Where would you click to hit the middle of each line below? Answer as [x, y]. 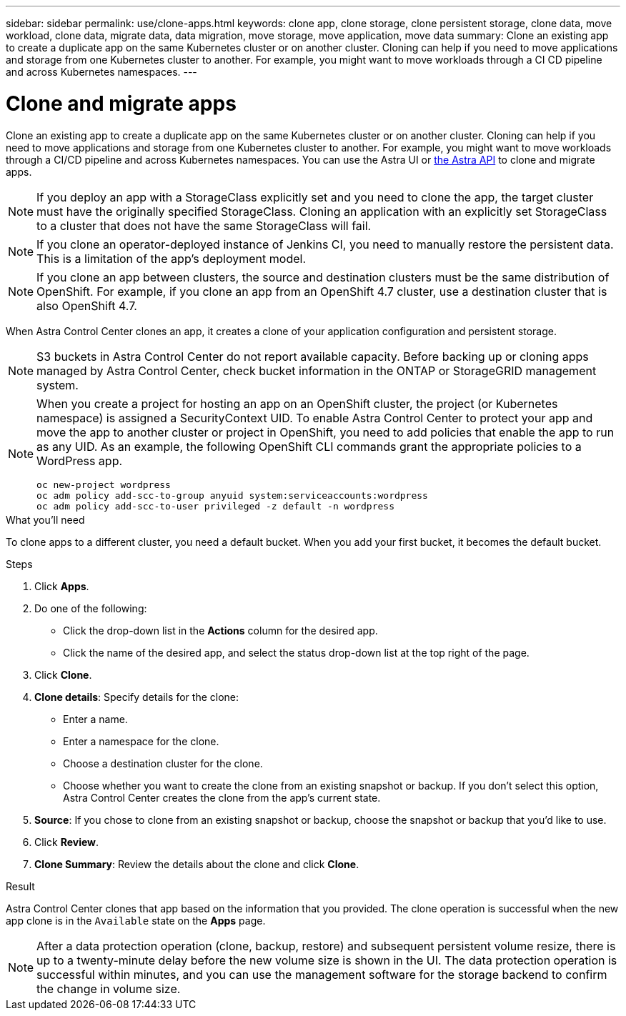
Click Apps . [62, 586]
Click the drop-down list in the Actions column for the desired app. [220, 630]
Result [20, 886]
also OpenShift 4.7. [87, 305]
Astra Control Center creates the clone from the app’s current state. [222, 797]
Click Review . [67, 842]
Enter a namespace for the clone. [141, 741]
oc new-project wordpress [104, 484]
